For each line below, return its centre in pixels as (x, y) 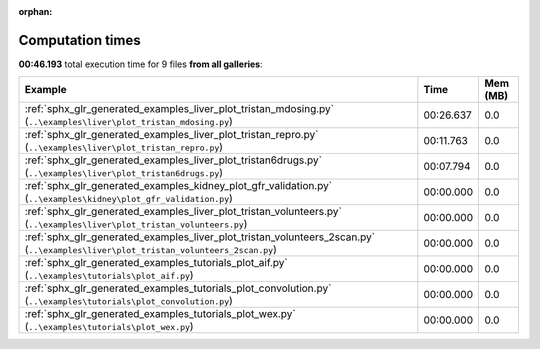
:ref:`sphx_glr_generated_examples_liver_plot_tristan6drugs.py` (173, 160)
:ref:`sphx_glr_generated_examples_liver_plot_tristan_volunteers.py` (183, 212)
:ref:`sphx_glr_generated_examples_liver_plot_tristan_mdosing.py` (179, 109)
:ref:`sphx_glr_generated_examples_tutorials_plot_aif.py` (156, 263)
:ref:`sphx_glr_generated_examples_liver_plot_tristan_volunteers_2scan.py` (199, 237)
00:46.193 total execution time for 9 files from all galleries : (141, 64)
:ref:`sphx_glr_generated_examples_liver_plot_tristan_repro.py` (171, 135)
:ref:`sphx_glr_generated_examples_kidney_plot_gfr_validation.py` (178, 186)
